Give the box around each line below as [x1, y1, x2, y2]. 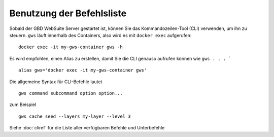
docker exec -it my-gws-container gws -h [18, 44, 123, 50]
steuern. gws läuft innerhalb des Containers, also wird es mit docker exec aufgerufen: [9, 32, 192, 38]
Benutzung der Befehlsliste [9, 8, 127, 19]
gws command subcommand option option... [18, 90, 123, 96]
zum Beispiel [9, 101, 37, 108]
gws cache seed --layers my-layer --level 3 [18, 113, 131, 119]
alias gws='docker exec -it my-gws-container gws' [18, 67, 147, 73]
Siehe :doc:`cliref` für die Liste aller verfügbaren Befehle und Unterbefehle [9, 125, 165, 131]
